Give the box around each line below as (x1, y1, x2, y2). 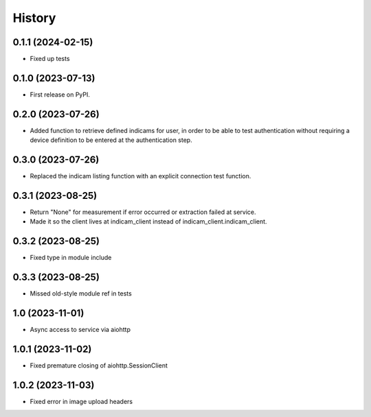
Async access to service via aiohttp (30, 326, 131, 334)
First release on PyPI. (30, 90, 91, 99)
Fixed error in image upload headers (30, 398, 133, 405)
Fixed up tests (30, 55, 70, 63)
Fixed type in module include (30, 254, 112, 262)
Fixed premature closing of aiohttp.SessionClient (30, 361, 168, 370)
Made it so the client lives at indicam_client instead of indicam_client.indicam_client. (30, 217, 267, 226)
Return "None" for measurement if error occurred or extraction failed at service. (30, 208, 257, 216)
